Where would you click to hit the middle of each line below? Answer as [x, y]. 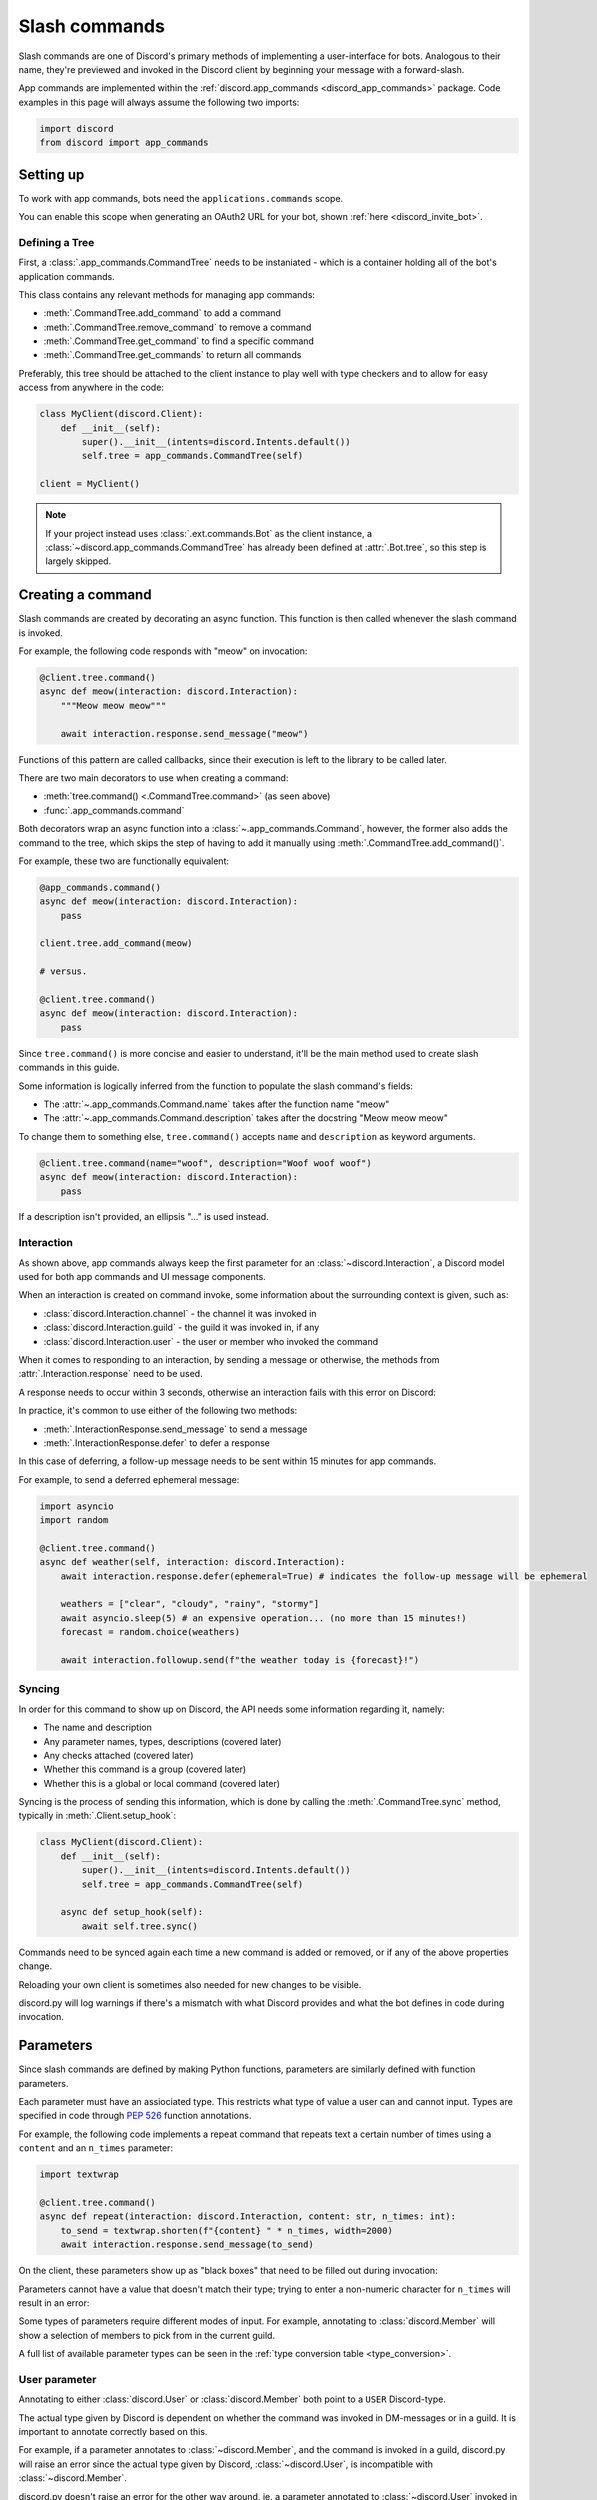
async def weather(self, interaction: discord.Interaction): [192, 1562]
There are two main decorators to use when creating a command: [153, 777]
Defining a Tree [56, 242]
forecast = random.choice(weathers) [150, 1632]
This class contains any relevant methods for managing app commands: [166, 294]
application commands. [66, 276]
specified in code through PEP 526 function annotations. [135, 2116]
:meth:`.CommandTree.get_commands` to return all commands [172, 355]
